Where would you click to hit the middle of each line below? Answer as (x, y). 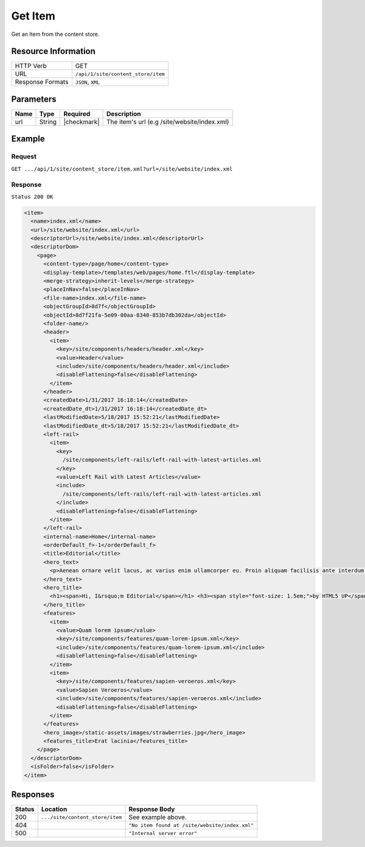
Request (24, 156)
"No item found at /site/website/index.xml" (191, 825)
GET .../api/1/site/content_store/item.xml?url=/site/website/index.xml (122, 169)
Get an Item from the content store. (55, 34)
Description (124, 114)
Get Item (33, 16)
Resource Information (53, 51)
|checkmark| (82, 122)
